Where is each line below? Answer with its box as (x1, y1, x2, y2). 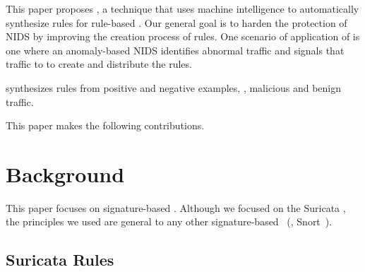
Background (6, 159, 125, 188)
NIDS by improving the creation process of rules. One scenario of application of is (6, 29, 360, 44)
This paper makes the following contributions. (6, 118, 205, 133)
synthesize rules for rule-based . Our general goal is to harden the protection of (6, 15, 347, 30)
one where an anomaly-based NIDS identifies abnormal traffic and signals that (6, 42, 345, 57)
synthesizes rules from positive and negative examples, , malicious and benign (6, 80, 342, 95)
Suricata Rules (6, 249, 114, 271)
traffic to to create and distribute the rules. (6, 57, 192, 71)
